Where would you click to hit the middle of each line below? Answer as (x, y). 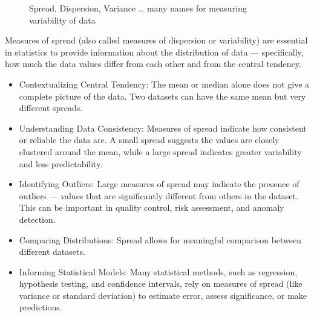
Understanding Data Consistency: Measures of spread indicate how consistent (163, 128)
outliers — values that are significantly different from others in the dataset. (159, 195)
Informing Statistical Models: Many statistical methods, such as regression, (158, 271)
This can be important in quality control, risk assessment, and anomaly (152, 207)
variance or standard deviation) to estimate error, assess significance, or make (163, 295)
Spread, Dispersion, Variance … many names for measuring (138, 8)
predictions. (41, 307)
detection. (37, 219)
